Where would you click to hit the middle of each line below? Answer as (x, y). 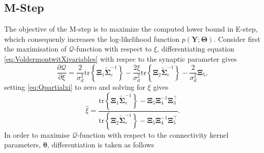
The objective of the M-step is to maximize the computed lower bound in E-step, (131, 29)
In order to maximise (37, 134)
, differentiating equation (196, 49)
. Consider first (237, 39)
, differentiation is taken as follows (101, 145)
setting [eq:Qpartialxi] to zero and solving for (75, 87)
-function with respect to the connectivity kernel (153, 134)
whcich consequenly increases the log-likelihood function (92, 39)
